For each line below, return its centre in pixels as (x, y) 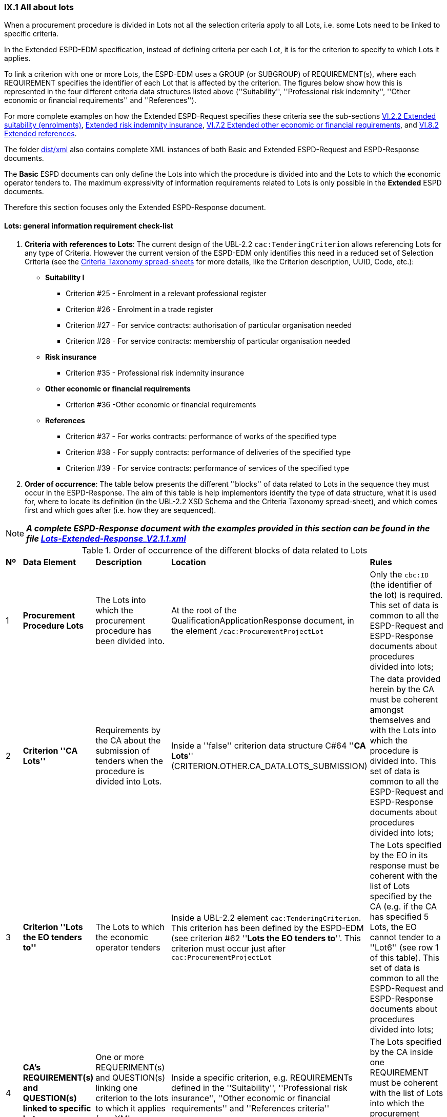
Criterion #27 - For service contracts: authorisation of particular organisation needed (209, 325)
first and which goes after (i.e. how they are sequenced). (120, 510)
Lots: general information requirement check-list (89, 225)
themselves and (400, 720)
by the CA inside (401, 1052)
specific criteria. (32, 34)
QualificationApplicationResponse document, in (262, 620)
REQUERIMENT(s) (130, 1067)
